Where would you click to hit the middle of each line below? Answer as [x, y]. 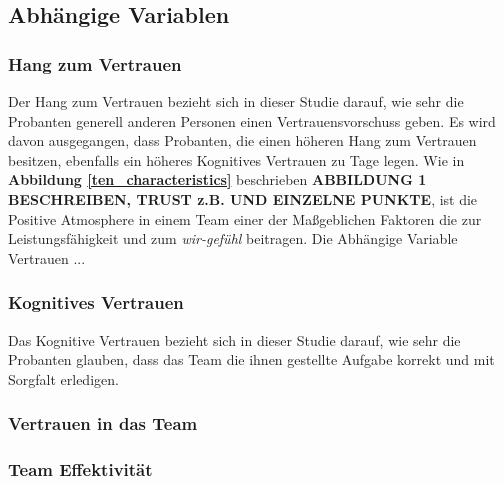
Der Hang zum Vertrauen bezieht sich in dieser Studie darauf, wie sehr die [236, 101]
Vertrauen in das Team [103, 423]
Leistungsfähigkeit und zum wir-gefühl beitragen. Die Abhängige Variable [233, 238]
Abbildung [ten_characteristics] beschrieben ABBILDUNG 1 [217, 179]
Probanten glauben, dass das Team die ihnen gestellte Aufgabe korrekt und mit [251, 359]
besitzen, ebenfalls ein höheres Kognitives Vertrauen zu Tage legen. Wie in [236, 159]
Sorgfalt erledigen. [63, 378]
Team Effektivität [80, 469]
